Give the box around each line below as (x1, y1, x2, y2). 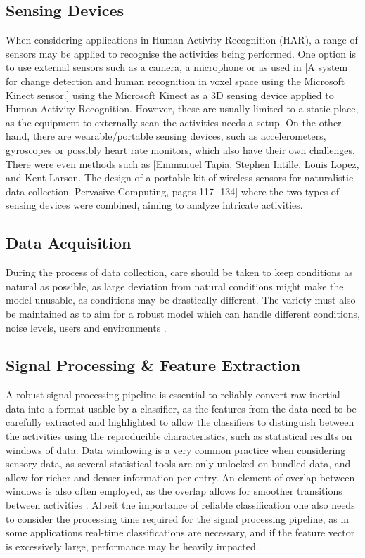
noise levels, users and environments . (6, 320, 167, 335)
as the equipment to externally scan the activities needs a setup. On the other (6, 115, 342, 129)
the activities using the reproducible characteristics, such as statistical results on (6, 429, 352, 443)
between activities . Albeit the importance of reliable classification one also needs (6, 498, 355, 512)
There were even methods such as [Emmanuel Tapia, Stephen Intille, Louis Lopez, (6, 156, 359, 171)
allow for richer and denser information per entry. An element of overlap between (6, 469, 355, 484)
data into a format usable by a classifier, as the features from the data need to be (6, 401, 357, 415)
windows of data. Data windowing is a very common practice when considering (6, 442, 346, 457)
